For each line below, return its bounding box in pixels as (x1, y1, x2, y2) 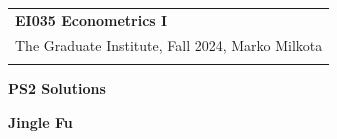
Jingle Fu (8, 111, 73, 132)
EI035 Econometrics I (15, 9, 168, 30)
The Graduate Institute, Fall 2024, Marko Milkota (15, 34, 323, 55)
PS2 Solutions (8, 77, 106, 98)
